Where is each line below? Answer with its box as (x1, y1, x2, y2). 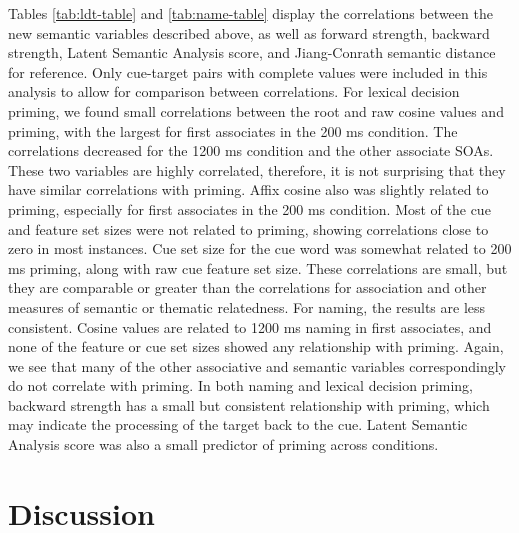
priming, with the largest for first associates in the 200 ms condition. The (8, 120, 458, 141)
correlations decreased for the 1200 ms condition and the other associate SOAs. (8, 140, 494, 161)
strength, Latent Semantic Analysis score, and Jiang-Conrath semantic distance (8, 42, 496, 63)
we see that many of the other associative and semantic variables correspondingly (8, 355, 506, 376)
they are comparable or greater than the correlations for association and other (8, 277, 487, 298)
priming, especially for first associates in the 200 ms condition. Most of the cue (8, 198, 491, 219)
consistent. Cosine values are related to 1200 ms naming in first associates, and (8, 316, 492, 337)
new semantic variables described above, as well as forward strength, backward (8, 22, 490, 43)
